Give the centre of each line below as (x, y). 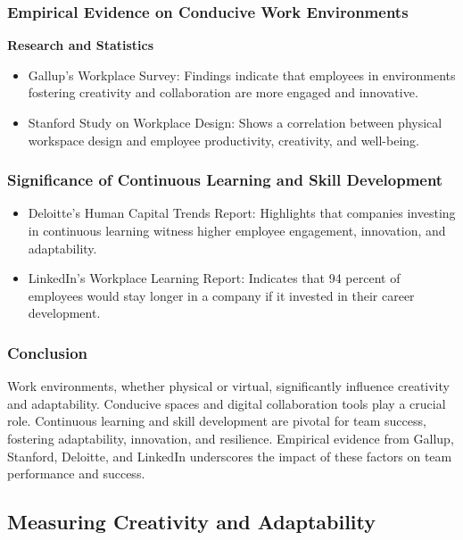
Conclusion (47, 352)
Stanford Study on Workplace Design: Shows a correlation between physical (235, 122)
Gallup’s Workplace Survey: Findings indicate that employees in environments (242, 75)
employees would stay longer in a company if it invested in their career (221, 295)
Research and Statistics (81, 45)
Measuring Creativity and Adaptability (192, 522)
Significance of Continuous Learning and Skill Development (225, 180)
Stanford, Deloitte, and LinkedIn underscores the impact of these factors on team (230, 456)
